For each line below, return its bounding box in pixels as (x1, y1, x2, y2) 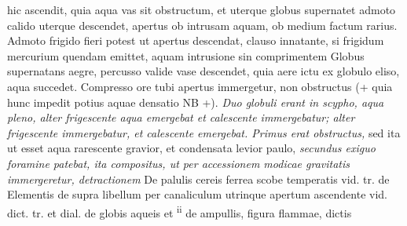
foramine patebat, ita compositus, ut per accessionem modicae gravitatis (7, 155, 350, 171)
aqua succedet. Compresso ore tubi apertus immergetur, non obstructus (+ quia (7, 78, 393, 94)
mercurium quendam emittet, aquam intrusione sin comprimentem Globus (7, 47, 365, 64)
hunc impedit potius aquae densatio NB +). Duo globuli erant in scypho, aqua (7, 93, 384, 110)
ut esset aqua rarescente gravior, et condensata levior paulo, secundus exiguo (7, 140, 376, 156)
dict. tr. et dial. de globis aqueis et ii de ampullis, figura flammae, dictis (7, 202, 352, 221)
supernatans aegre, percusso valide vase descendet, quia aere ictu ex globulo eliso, (7, 63, 400, 79)
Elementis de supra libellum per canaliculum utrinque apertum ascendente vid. (7, 186, 388, 202)
